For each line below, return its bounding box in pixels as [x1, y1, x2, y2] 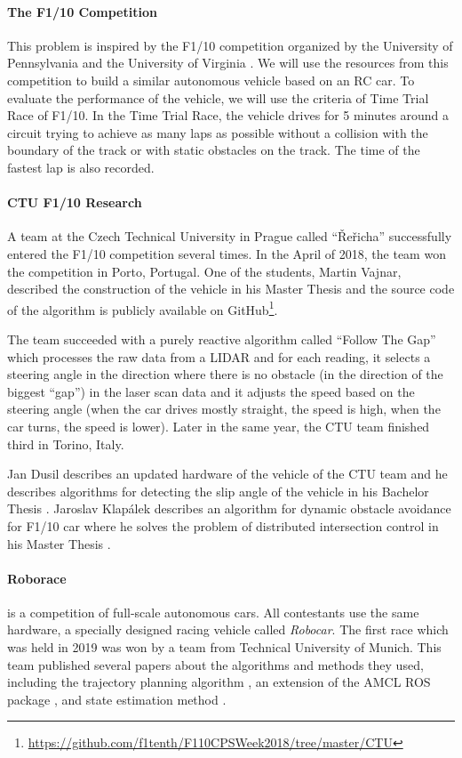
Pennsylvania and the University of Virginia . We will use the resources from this [7, 53, 449, 72]
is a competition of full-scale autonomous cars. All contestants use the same [7, 602, 419, 621]
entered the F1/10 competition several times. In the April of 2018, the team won [7, 244, 446, 262]
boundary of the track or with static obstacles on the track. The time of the [7, 141, 420, 159]
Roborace [7, 568, 67, 587]
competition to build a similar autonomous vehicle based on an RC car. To [7, 70, 415, 89]
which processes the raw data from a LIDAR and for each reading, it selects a [7, 347, 431, 366]
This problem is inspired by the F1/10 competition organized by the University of [7, 36, 453, 54]
